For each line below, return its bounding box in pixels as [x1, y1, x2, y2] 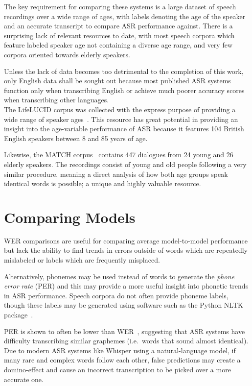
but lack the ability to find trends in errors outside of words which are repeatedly [4, 245, 248, 255]
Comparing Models [4, 207, 136, 227]
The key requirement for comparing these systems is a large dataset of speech [4, 1, 236, 11]
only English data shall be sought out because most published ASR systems [4, 75, 231, 86]
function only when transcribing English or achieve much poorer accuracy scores [4, 85, 245, 95]
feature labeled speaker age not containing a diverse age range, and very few [4, 40, 232, 50]
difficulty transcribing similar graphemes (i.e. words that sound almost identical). [4, 336, 249, 346]
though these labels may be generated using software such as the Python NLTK [4, 300, 243, 310]
